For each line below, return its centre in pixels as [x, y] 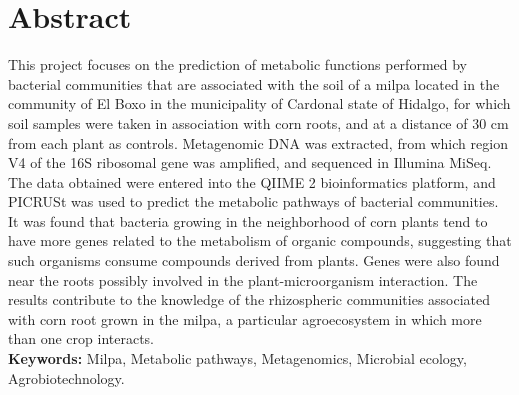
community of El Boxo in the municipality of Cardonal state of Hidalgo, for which [259, 103]
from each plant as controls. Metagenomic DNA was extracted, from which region [258, 142]
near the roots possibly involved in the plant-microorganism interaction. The [243, 279]
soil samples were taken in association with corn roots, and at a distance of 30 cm [258, 122]
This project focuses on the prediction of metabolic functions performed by [237, 64]
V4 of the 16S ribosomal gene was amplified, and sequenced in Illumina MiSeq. [250, 162]
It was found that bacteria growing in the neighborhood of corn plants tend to [248, 220]
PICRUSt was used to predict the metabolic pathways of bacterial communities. [253, 201]
